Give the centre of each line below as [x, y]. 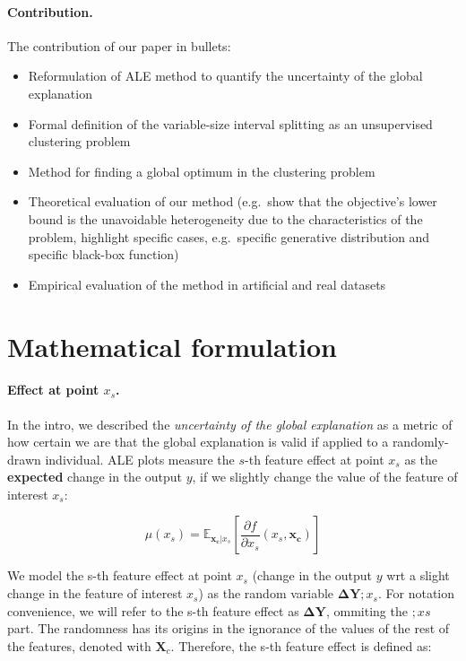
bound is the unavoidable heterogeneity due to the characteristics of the [225, 218]
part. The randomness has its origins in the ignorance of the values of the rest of [229, 628]
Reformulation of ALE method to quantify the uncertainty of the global [225, 76]
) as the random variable [266, 593]
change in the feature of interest [95, 593]
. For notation [417, 593]
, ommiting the [367, 610]
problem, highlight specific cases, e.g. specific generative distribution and [229, 236]
